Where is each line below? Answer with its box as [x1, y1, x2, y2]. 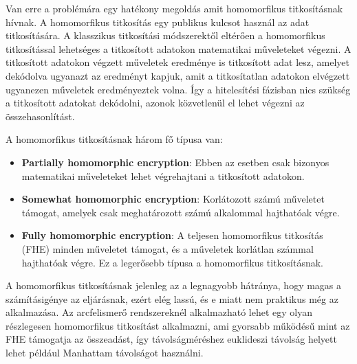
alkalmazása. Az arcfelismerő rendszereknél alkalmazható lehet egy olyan [6, 305, 313, 319]
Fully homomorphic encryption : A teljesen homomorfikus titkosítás [21, 228, 323, 242]
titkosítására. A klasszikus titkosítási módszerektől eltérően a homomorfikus [6, 28, 325, 43]
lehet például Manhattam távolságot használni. [6, 345, 204, 360]
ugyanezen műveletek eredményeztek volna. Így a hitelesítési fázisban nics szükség [6, 82, 351, 96]
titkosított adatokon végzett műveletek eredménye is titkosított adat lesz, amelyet [6, 55, 349, 69]
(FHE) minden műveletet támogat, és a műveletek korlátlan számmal [21, 241, 314, 255]
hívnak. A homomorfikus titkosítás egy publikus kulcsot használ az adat [6, 14, 310, 29]
